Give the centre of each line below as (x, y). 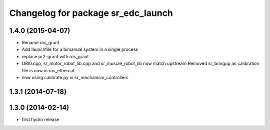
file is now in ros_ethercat (48, 70)
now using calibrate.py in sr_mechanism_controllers (75, 78)
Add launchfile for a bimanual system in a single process (80, 49)
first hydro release (40, 119)
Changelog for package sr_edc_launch (91, 13)
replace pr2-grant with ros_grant (55, 56)
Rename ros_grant (40, 43)
